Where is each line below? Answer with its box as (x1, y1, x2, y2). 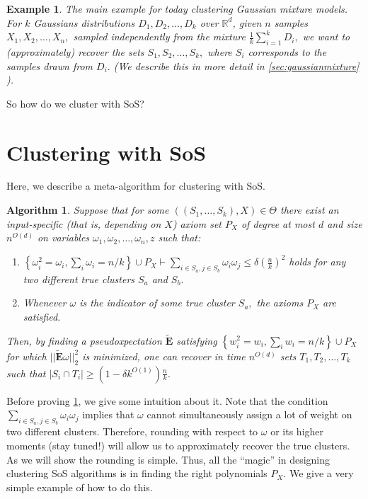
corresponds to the (248, 44, 327, 59)
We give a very (289, 466, 354, 481)
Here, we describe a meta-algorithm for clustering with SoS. (6, 178, 265, 193)
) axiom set (172, 216, 222, 231)
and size (327, 216, 362, 231)
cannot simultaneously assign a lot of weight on (146, 407, 352, 422)
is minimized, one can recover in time (82, 348, 246, 363)
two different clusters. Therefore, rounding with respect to (6, 424, 258, 439)
